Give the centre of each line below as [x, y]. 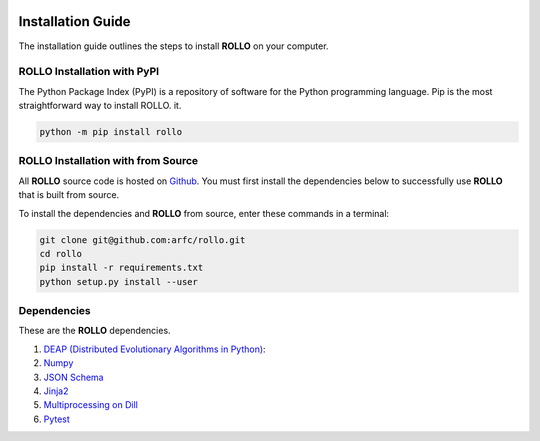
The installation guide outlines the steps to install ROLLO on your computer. [173, 46]
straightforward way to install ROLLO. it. [100, 106]
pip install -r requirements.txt [121, 268]
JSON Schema [73, 377]
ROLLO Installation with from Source [108, 161]
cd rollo [61, 253]
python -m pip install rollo [111, 132]
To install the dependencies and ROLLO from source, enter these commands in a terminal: [204, 213]
